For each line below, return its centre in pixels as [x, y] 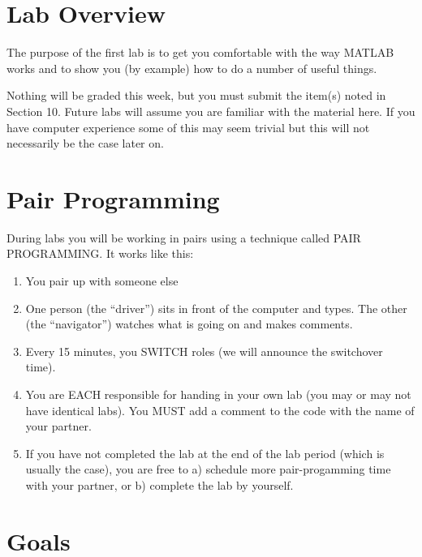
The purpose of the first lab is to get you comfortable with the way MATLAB [200, 52]
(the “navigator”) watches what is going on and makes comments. [189, 324]
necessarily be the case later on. [85, 143]
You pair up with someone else [102, 281]
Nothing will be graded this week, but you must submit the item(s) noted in [196, 95]
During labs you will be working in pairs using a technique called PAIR [184, 237]
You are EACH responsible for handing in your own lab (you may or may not [218, 394]
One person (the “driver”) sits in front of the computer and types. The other [216, 308]
